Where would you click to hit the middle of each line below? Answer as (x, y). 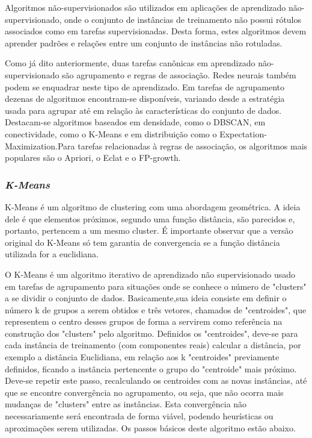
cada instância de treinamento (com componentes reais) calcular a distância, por (153, 345)
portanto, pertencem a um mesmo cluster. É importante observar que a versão (149, 230)
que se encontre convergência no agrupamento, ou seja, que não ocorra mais (144, 392)
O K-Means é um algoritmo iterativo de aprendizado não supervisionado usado (150, 274)
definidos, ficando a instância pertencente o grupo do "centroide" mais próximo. (151, 368)
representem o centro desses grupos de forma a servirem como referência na (144, 321)
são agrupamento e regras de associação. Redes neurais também (179, 74)
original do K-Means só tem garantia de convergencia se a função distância (142, 242)
